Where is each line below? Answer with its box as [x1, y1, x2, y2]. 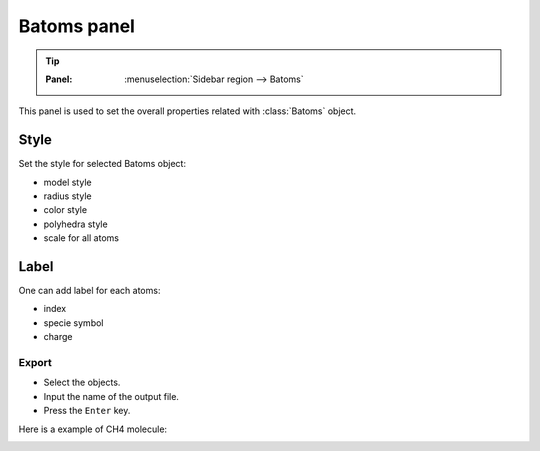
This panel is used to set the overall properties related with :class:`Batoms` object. [18, 105, 357, 117]
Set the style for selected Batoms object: [18, 158, 187, 170]
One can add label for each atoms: [18, 285, 161, 297]
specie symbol [43, 316, 104, 329]
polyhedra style [43, 218, 109, 230]
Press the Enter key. [43, 405, 131, 417]
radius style [43, 190, 92, 202]
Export [18, 356, 52, 370]
